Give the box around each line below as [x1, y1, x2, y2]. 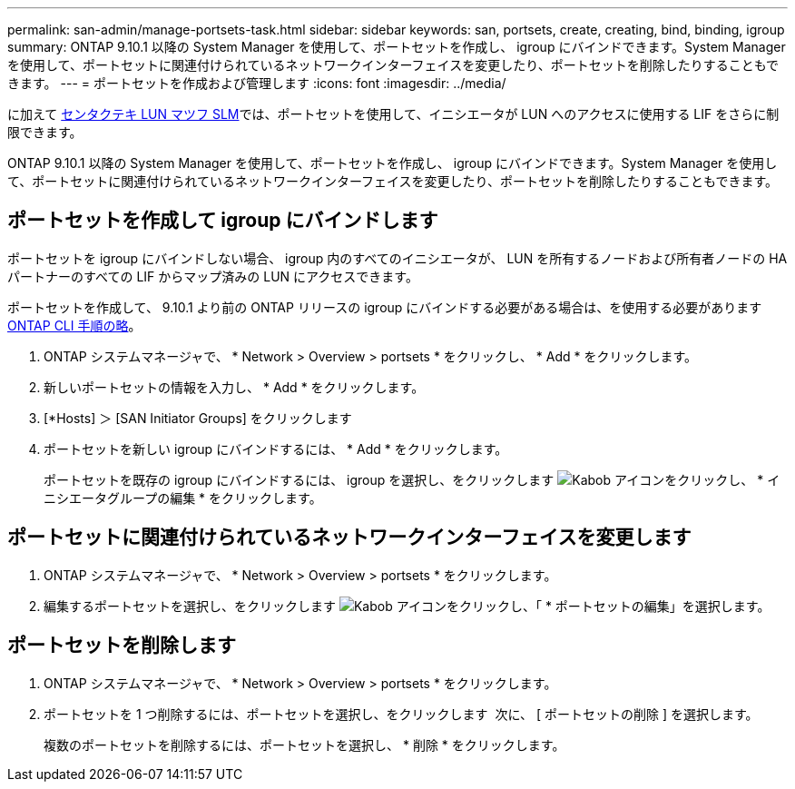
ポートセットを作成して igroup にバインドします [7, 209, 438, 232]
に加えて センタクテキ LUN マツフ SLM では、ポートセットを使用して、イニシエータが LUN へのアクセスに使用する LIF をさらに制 [7, 106, 780, 122]
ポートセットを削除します [7, 634, 236, 657]
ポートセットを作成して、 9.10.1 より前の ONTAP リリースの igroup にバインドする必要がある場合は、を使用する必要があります [7, 299, 762, 315]
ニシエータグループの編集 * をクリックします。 [44, 489, 322, 506]
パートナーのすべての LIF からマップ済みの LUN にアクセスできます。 [7, 268, 418, 284]
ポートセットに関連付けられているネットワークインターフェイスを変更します [7, 526, 692, 549]
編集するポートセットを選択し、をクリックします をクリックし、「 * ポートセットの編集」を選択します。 [44, 597, 770, 614]
